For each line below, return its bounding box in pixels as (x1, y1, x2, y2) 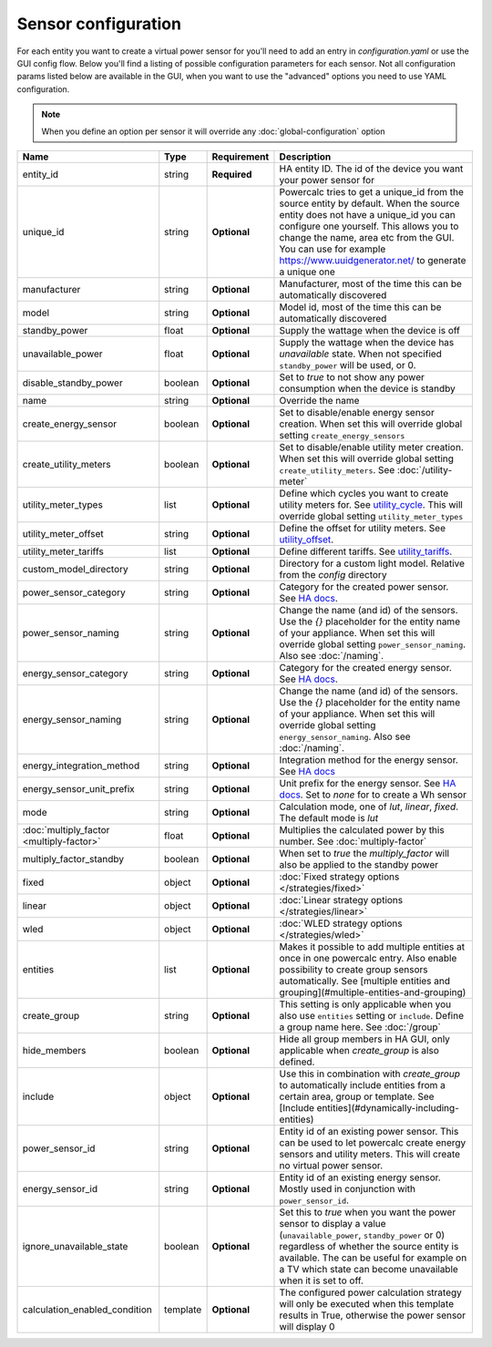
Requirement (211, 150, 270, 163)
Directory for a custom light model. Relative (279, 557, 465, 570)
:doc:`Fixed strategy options (279, 870, 400, 883)
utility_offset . (279, 533, 334, 546)
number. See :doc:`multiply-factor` (279, 835, 427, 848)
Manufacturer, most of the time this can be (279, 277, 462, 290)
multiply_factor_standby (22, 852, 125, 865)
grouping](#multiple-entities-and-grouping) (279, 985, 466, 998)
